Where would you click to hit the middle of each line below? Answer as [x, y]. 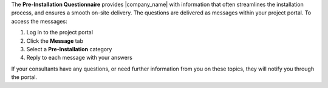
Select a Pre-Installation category [69, 49]
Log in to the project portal [60, 33]
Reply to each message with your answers [80, 58]
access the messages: [39, 21]
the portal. [24, 77]
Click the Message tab [55, 41]
